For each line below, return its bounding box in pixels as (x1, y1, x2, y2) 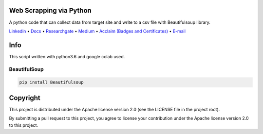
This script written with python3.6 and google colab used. (9, 53, 125, 59)
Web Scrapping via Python (9, 6, 92, 15)
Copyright (9, 94, 41, 102)
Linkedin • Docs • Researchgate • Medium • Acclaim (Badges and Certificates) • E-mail (9, 28, 186, 34)
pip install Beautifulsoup (19, 80, 84, 85)
